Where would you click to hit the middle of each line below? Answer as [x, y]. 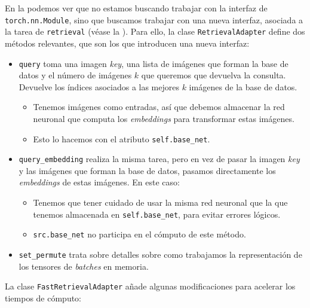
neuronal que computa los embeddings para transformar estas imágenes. [164, 118]
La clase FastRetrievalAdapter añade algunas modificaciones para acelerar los [150, 286]
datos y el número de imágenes [75, 75]
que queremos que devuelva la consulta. [214, 75]
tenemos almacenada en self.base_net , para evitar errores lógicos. [157, 214]
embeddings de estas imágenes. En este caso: [99, 182]
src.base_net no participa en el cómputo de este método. [139, 234]
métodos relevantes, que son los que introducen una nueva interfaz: [127, 43]
